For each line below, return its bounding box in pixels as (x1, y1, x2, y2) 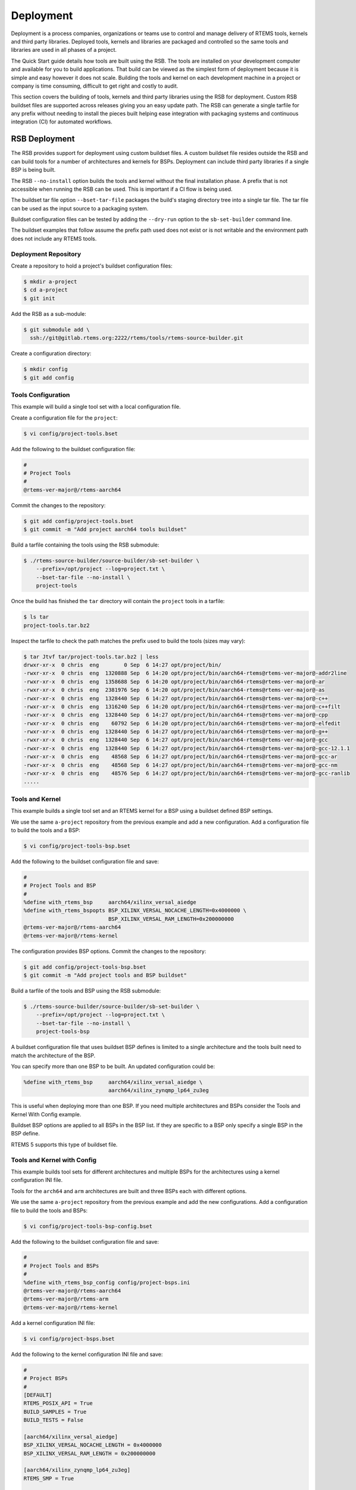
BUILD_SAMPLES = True (23, 1408, 87, 1415)
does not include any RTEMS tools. (11, 235, 97, 242)
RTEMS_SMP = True (23, 1475, 74, 1482)
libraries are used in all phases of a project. (11, 46, 117, 54)
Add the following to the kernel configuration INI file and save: (11, 1351, 163, 1358)
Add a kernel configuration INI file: (11, 1319, 95, 1326)
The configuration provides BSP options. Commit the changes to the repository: (11, 948, 207, 955)
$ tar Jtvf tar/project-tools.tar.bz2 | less (23, 653, 159, 660)
